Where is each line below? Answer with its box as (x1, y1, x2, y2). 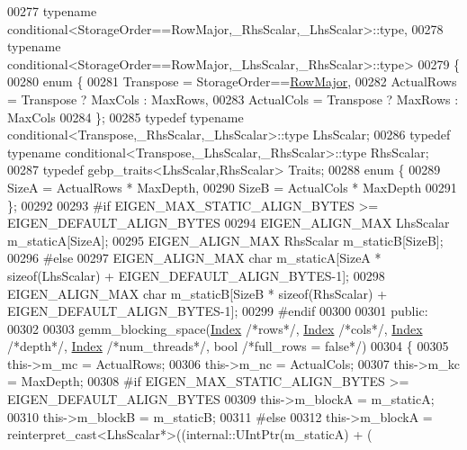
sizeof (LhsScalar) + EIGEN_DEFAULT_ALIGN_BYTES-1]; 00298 (7, 265, 385, 284)
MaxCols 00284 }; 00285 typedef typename (7, 107, 244, 126)
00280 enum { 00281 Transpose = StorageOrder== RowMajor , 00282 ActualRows (7, 72, 457, 91)
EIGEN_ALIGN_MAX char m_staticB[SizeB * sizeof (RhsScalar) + (7, 283, 388, 302)
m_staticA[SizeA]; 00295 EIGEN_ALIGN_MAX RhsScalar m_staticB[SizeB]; (7, 230, 444, 249)
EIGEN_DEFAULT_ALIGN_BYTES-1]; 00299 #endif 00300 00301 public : (7, 301, 428, 320)
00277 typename (7, 2, 97, 20)
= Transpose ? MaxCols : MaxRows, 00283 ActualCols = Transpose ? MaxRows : (7, 89, 459, 108)
